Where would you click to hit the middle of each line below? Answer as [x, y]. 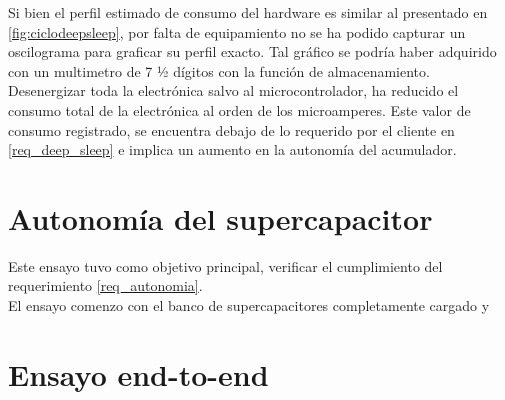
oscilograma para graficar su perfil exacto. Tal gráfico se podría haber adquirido [252, 51]
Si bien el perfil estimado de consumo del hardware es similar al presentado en [248, 12]
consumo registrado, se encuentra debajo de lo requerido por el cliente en [231, 129]
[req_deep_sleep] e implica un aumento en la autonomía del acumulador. [232, 149]
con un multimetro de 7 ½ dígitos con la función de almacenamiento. [219, 70]
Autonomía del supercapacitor [220, 217]
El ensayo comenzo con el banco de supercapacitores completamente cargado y [249, 305]
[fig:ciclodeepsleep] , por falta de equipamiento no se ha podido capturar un [237, 31]
